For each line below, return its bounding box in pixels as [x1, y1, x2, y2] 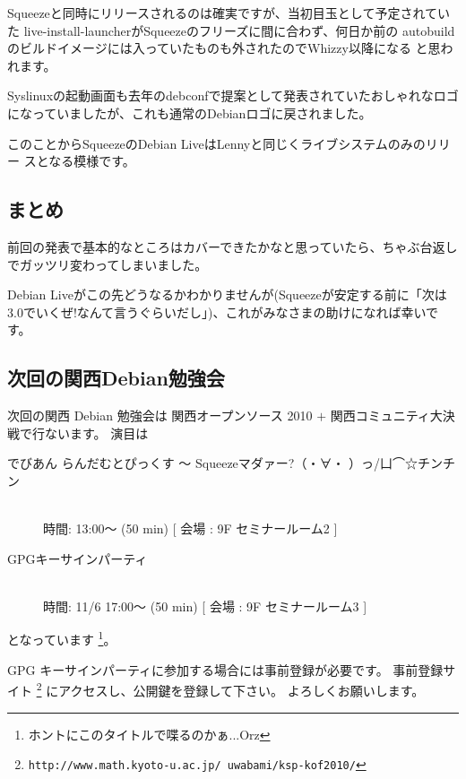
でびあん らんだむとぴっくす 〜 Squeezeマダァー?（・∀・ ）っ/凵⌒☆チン [7, 454, 444, 472]
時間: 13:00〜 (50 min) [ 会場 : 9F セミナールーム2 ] [43, 519, 338, 538]
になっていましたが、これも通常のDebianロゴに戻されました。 [7, 103, 372, 122]
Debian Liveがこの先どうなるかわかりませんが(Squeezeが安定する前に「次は [7, 285, 447, 304]
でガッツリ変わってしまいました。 [7, 255, 208, 273]
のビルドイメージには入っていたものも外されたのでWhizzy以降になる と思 [7, 39, 441, 57]
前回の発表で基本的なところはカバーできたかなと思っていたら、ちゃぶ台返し [7, 237, 458, 255]
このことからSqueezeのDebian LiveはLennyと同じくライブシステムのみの [7, 134, 426, 152]
